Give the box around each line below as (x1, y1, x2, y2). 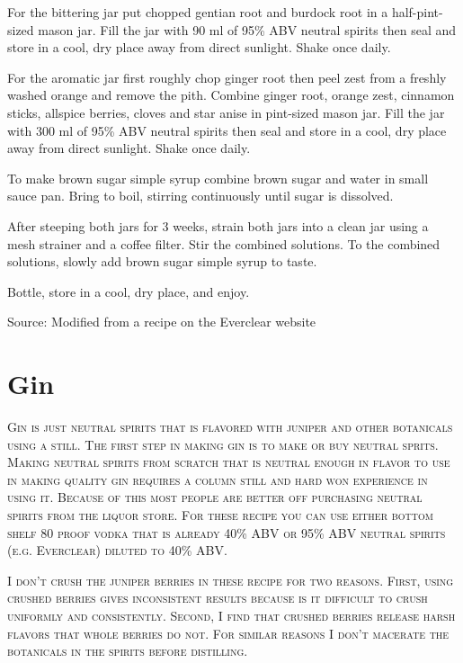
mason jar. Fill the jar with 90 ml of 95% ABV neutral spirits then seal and (38, 20, 457, 39)
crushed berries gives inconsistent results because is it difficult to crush (7, 588, 428, 607)
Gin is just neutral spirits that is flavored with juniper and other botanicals (7, 417, 453, 436)
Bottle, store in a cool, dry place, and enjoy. (7, 282, 250, 300)
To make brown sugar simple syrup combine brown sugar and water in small (7, 168, 429, 187)
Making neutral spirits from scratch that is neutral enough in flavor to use (7, 452, 450, 471)
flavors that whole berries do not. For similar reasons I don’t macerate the (7, 623, 450, 642)
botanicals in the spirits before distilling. (7, 641, 248, 660)
